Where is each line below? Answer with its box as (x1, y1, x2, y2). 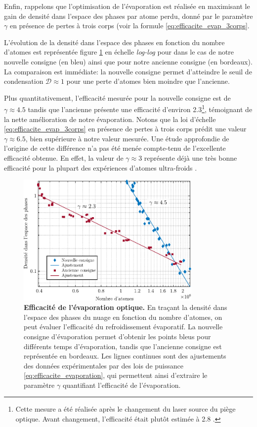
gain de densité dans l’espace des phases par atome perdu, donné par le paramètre (4, 10, 253, 21)
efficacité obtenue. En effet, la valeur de (4, 152, 124, 163)
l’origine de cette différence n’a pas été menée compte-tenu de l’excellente (4, 143, 226, 153)
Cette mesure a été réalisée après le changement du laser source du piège (15, 404, 236, 414)
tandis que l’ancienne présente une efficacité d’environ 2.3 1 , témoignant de (28, 103, 253, 114)
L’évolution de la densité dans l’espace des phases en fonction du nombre (4, 37, 225, 47)
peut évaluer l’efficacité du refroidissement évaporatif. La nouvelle (24, 321, 223, 332)
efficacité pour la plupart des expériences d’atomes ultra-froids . (4, 162, 197, 173)
